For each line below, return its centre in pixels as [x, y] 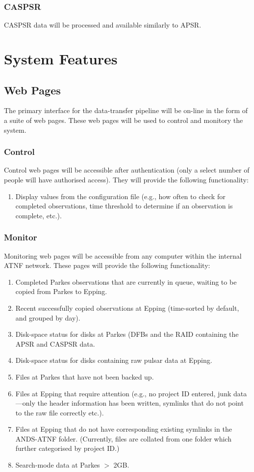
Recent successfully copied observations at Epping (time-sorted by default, [127, 308]
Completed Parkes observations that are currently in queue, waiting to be [126, 281]
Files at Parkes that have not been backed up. [85, 376]
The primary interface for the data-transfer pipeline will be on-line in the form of [126, 110]
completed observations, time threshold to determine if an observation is [124, 206]
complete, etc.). [38, 215]
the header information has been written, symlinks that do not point [140, 403]
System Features [61, 59]
